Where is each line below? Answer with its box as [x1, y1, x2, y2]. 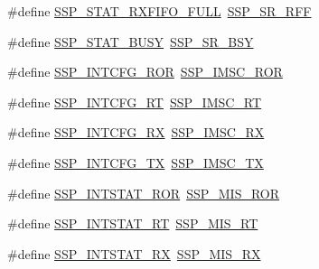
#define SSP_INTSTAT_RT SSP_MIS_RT [7, 214, 258, 233]
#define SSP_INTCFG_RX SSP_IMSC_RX [7, 123, 265, 142]
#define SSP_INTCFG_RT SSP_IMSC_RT [7, 92, 262, 111]
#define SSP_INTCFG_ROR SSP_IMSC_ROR [7, 62, 283, 81]
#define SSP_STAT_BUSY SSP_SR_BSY [7, 32, 254, 51]
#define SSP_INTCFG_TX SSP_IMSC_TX [7, 153, 264, 172]
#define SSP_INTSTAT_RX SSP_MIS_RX [7, 244, 261, 263]
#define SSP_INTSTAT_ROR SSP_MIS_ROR [7, 183, 280, 202]
